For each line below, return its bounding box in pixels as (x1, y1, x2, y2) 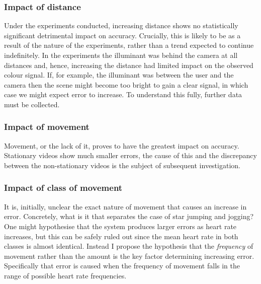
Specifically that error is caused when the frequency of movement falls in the (4, 260, 240, 271)
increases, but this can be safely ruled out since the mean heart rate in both (4, 231, 238, 241)
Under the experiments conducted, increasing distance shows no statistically (4, 20, 238, 31)
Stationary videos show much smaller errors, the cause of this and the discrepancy (4, 150, 257, 161)
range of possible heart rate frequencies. (4, 270, 127, 280)
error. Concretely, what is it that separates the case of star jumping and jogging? (4, 211, 254, 222)
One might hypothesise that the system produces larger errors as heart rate (4, 221, 237, 231)
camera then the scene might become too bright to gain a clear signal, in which (4, 79, 248, 90)
